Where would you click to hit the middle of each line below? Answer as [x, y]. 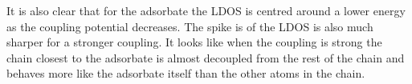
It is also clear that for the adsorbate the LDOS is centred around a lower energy [206, 10]
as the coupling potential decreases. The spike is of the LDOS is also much [190, 26]
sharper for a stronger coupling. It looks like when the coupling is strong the [194, 42]
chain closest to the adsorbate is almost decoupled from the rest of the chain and [206, 57]
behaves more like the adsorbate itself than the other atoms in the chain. [186, 73]
